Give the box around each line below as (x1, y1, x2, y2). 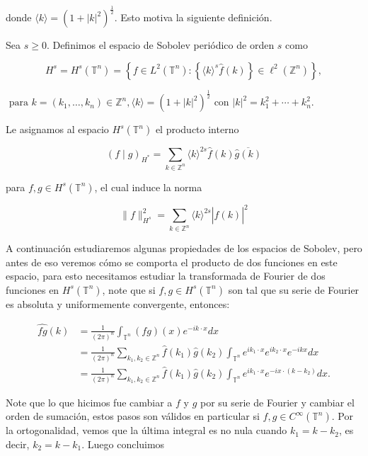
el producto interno (155, 122, 239, 137)
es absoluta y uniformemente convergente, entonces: (6, 296, 230, 311)
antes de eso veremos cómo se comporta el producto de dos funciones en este (6, 254, 338, 269)
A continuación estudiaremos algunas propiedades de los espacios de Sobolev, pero (6, 241, 362, 256)
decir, (6, 437, 30, 452)
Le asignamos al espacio (6, 122, 109, 137)
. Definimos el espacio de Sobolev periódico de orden (46, 38, 275, 52)
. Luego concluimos (81, 437, 165, 452)
